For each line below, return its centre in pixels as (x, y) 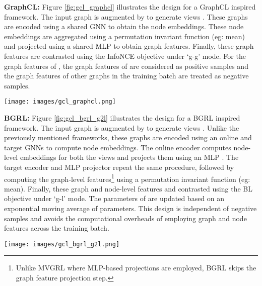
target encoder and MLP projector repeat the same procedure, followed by (119, 167)
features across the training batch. (57, 228)
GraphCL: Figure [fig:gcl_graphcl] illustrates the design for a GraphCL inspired (130, 7)
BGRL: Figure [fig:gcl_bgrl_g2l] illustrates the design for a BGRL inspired (122, 118)
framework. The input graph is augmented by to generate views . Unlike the (122, 127)
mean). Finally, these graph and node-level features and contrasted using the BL (128, 188)
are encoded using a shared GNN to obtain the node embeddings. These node (124, 26)
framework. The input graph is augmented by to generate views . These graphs (126, 16)
